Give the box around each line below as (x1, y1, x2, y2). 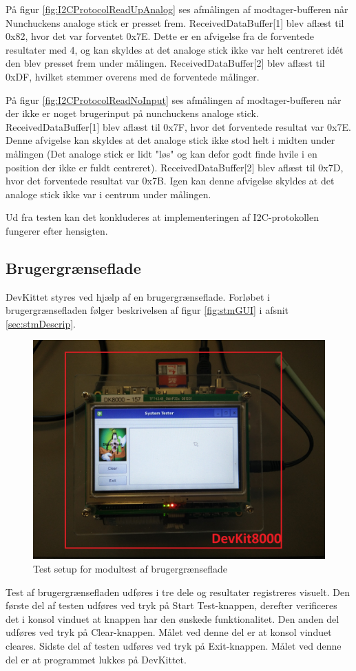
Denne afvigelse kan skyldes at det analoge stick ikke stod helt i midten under (6, 133, 335, 147)
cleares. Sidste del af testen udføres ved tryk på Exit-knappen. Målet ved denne (6, 639, 342, 653)
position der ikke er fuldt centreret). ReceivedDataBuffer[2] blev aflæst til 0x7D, (6, 160, 344, 174)
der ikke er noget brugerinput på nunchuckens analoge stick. (6, 106, 259, 120)
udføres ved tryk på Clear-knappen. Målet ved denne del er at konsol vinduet (6, 625, 332, 639)
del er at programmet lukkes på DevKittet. (6, 652, 187, 666)
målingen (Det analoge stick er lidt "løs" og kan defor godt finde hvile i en (6, 146, 317, 160)
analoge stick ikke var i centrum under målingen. (6, 187, 211, 201)
